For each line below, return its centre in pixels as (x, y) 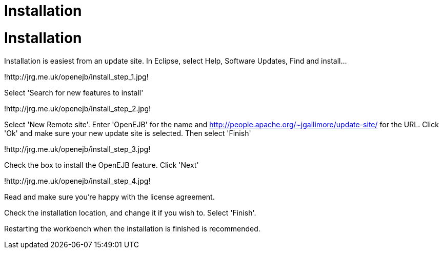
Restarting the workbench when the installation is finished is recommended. (132, 228)
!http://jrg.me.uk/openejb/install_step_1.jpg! (76, 76)
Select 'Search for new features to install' (74, 92)
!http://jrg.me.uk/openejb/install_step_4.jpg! (77, 181)
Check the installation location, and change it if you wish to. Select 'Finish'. (130, 212)
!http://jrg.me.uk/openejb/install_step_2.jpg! (78, 108)
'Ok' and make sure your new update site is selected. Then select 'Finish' (128, 133)
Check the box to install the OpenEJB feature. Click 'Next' (102, 165)
